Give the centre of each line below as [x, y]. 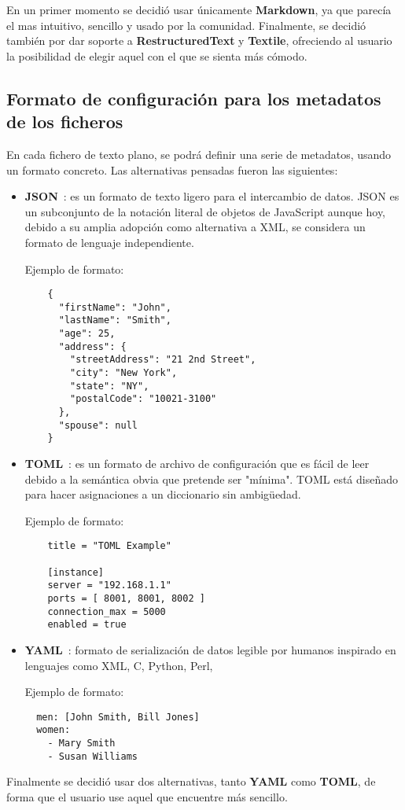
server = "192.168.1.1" [109, 585]
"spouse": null [98, 425]
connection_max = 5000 [107, 611]
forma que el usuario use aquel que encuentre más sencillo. [147, 796]
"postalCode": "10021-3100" [144, 399]
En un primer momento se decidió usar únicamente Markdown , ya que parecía [199, 9]
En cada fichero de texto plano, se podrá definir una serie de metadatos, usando [199, 154]
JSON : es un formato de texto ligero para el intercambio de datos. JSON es [212, 196]
